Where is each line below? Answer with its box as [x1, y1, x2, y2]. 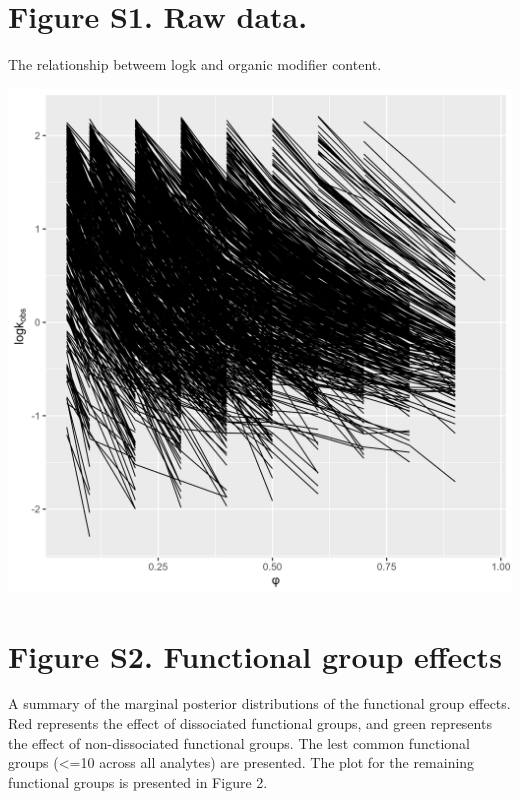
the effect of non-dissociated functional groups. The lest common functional [8, 732, 470, 753]
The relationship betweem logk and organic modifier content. [8, 54, 382, 75]
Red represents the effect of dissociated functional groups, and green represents [8, 713, 492, 734]
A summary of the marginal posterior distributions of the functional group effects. [8, 693, 511, 714]
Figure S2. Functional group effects [8, 635, 502, 676]
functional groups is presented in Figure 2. [8, 771, 268, 792]
